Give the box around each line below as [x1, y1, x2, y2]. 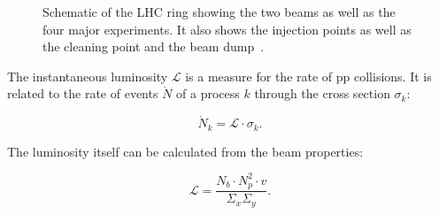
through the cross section [254, 84, 390, 103]
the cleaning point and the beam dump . [42, 37, 265, 56]
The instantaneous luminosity [7, 66, 168, 85]
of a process [176, 84, 240, 103]
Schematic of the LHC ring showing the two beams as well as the [42, 3, 396, 20]
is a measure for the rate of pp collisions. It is [185, 66, 432, 85]
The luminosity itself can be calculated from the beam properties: [7, 142, 364, 160]
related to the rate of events [7, 84, 158, 103]
